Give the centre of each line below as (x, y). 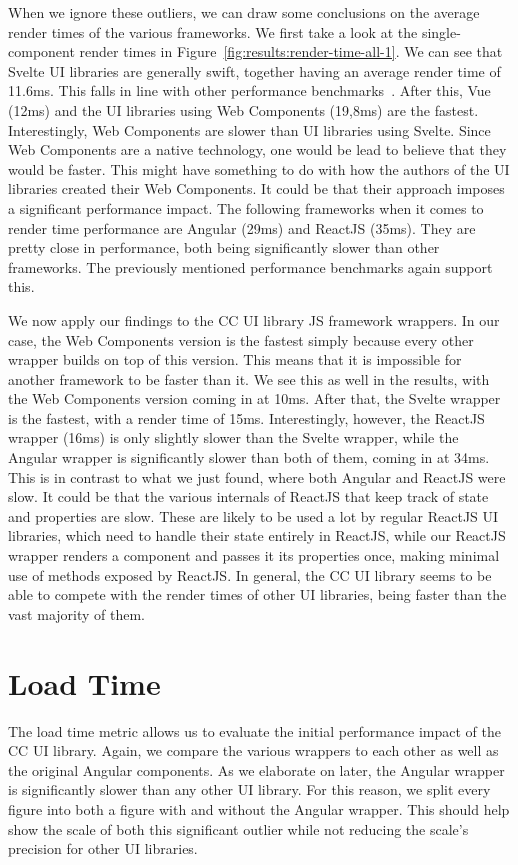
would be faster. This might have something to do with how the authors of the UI (259, 168)
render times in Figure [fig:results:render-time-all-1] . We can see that (291, 51)
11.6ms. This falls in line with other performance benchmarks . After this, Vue (249, 90)
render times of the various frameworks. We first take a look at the (213, 31)
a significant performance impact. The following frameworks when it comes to (246, 207)
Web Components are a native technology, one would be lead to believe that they (257, 149)
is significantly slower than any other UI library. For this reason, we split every (249, 789)
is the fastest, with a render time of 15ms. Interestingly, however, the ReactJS (246, 417)
